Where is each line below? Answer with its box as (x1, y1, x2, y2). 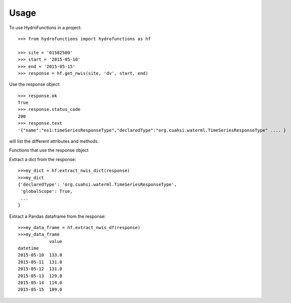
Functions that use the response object (9, 147, 89, 153)
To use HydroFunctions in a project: (9, 25, 82, 31)
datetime (18, 245, 39, 251)
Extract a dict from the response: (9, 156, 77, 162)
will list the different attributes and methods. (9, 138, 99, 144)
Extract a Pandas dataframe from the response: (9, 213, 106, 219)
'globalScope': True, (20, 189, 73, 194)
